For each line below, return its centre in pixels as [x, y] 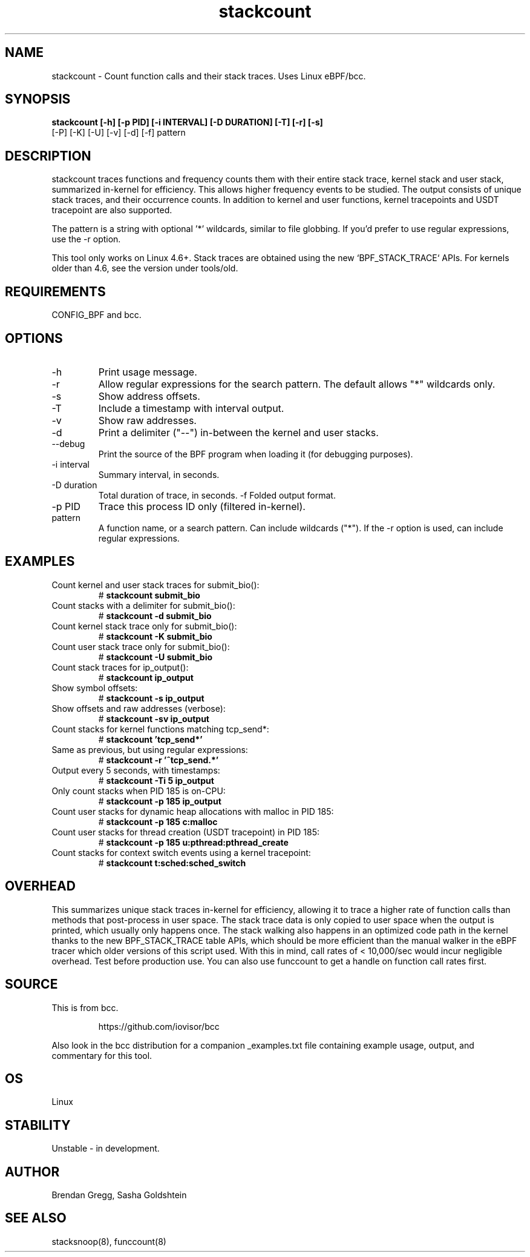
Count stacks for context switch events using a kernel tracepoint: [181, 852]
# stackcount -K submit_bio [155, 636]
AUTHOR [32, 1172]
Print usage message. [148, 372]
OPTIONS [34, 338]
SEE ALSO [36, 1218]
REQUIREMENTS [55, 291]
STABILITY [38, 1125]
